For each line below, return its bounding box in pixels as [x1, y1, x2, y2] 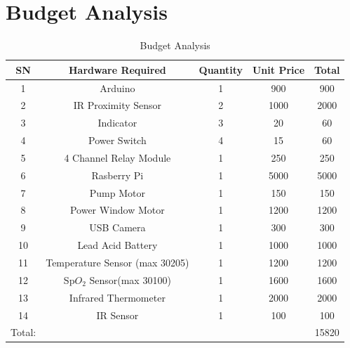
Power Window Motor [69, 202, 165, 217]
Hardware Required [69, 62, 166, 77]
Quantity [198, 62, 243, 77]
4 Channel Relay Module [64, 150, 171, 165]
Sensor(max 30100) [89, 272, 171, 287]
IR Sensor [96, 307, 139, 322]
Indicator [97, 115, 137, 130]
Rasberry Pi [91, 167, 144, 182]
